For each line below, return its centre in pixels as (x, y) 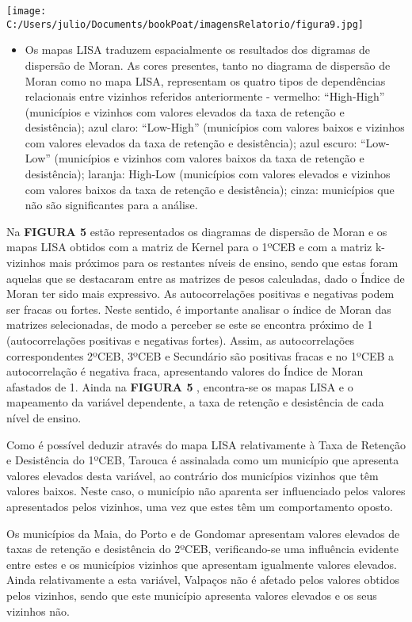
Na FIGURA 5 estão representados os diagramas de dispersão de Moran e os (197, 231)
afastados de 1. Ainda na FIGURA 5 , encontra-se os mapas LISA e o (180, 386)
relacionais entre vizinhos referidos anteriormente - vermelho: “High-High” (205, 96)
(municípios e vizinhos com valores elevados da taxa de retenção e (185, 111)
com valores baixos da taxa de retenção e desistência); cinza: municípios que (210, 189)
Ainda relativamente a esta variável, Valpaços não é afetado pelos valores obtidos (203, 580)
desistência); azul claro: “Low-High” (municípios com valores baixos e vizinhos (215, 127)
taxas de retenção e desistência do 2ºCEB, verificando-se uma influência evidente (203, 549)
